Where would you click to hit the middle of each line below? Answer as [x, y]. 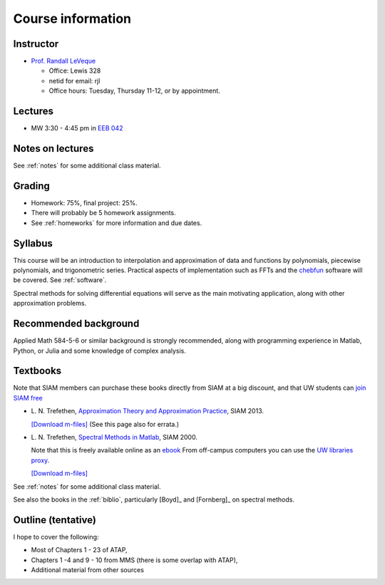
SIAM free [28, 398]
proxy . [40, 460]
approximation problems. [50, 304]
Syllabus [33, 243]
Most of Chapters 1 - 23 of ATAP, [79, 550]
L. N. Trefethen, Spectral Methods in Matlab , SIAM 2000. [114, 437]
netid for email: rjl [75, 81]
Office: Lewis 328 [75, 71]
